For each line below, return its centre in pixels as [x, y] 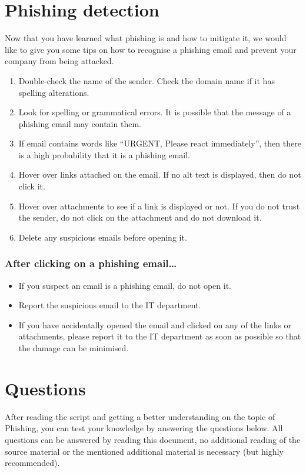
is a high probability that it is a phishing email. [104, 154]
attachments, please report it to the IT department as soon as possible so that [160, 336]
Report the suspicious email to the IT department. [110, 305]
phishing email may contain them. [80, 123]
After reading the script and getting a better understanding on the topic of [140, 416]
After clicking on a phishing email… [91, 263]
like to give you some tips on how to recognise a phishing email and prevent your [151, 49]
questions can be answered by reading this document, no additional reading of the [153, 439]
